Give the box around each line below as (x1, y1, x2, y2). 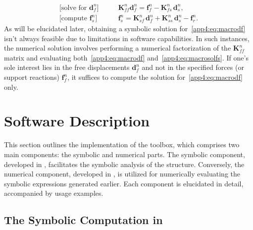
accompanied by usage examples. (4, 188, 103, 198)
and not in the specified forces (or (142, 62, 244, 72)
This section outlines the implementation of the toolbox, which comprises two (4, 139, 240, 150)
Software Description (4, 111, 150, 131)
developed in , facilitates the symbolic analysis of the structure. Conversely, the (4, 159, 245, 169)
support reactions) (4, 72, 59, 82)
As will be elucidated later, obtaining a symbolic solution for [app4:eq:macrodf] (4, 23, 246, 34)
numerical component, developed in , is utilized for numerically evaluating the (4, 169, 240, 179)
